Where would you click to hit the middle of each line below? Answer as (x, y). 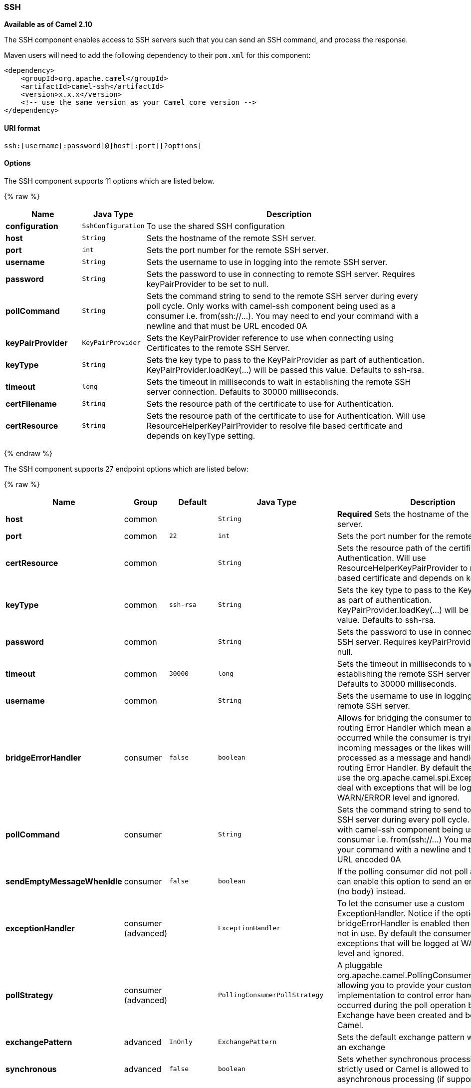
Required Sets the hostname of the (403, 514)
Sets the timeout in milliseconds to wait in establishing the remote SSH (279, 382)
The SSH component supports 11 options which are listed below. (109, 181)
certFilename (31, 404)
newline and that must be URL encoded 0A (227, 326)
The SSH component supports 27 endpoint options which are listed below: (126, 469)
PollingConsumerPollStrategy (271, 995)
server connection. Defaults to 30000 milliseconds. (242, 392)
